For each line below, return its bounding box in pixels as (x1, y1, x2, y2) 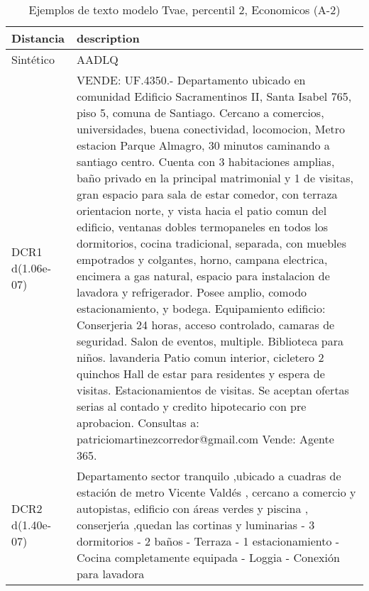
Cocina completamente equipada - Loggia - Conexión (76, 549, 340, 565)
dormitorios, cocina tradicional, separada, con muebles (76, 235, 346, 251)
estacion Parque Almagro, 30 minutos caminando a (76, 137, 330, 153)
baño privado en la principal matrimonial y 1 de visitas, (76, 170, 354, 186)
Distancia (11, 30, 65, 46)
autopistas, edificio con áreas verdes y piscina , (76, 500, 309, 517)
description (76, 30, 140, 46)
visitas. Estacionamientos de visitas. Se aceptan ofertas (76, 382, 349, 398)
